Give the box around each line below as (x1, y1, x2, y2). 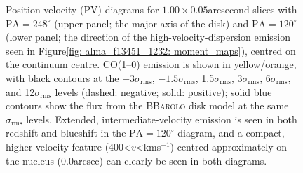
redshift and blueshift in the (6, 125, 126, 140)
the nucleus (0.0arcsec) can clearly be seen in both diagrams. (6, 153, 267, 167)
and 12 (6, 84, 35, 99)
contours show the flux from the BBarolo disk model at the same (6, 98, 289, 113)
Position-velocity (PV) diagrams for (6, 2, 159, 16)
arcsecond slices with (208, 2, 297, 16)
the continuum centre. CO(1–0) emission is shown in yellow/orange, (6, 57, 297, 71)
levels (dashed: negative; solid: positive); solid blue (55, 84, 272, 99)
